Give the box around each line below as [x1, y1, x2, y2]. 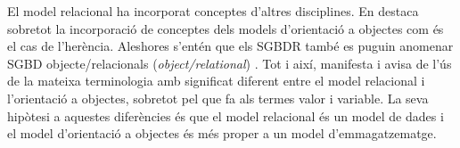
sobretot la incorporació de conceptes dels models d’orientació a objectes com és [7, 19, 444, 37]
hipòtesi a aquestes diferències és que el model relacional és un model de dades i [7, 106, 444, 125]
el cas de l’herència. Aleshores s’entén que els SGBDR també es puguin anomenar [7, 37, 454, 55]
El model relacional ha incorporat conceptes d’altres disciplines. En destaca [7, 2, 419, 20]
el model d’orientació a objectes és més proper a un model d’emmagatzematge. [7, 124, 437, 143]
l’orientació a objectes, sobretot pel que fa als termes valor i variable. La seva [7, 88, 429, 107]
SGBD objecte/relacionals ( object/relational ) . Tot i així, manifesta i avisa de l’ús [7, 53, 452, 72]
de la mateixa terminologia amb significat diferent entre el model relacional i [7, 71, 425, 90]
